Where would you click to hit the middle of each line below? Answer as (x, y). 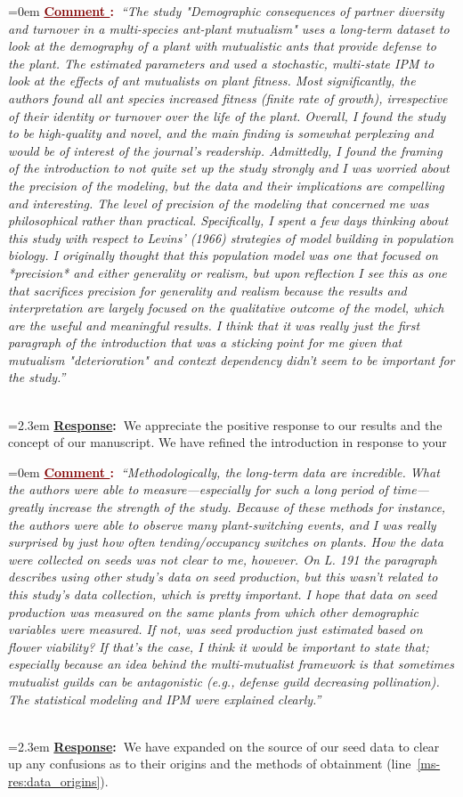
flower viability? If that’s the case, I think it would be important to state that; (219, 646)
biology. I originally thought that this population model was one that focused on (223, 255)
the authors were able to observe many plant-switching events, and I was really (222, 524)
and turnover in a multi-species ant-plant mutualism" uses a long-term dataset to (229, 28)
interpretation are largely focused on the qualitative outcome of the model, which (226, 308)
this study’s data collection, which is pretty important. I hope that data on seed (223, 594)
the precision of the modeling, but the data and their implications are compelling (226, 185)
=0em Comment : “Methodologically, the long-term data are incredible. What (224, 472)
